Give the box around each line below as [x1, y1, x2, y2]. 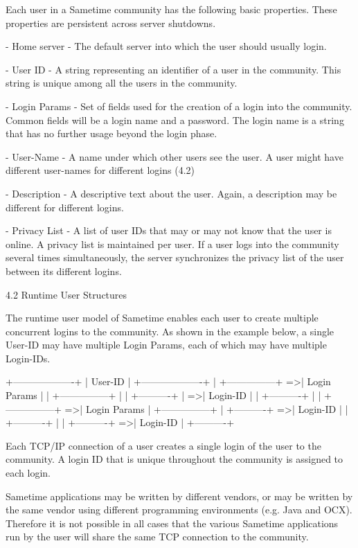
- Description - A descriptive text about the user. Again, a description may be [6, 186, 337, 200]
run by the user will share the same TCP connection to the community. [6, 529, 309, 544]
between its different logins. [6, 263, 122, 278]
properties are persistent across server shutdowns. [6, 15, 216, 30]
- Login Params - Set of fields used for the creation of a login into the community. [6, 98, 352, 113]
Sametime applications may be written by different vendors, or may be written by [6, 488, 353, 503]
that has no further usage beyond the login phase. [6, 126, 217, 141]
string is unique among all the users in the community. [6, 76, 238, 90]
